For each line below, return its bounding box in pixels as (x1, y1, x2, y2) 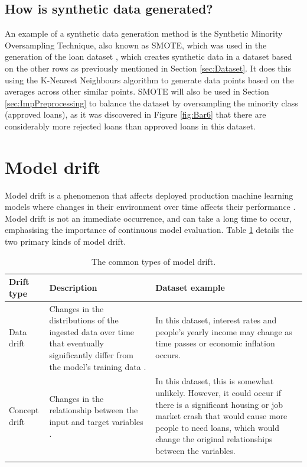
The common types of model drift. (91, 255, 216, 267)
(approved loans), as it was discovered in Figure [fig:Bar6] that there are (5, 108, 266, 121)
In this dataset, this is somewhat (155, 375, 274, 387)
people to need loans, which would (155, 421, 279, 433)
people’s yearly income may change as (155, 325, 292, 338)
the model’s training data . (49, 360, 146, 372)
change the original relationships (155, 433, 273, 445)
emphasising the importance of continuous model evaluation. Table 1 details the (5, 223, 294, 236)
